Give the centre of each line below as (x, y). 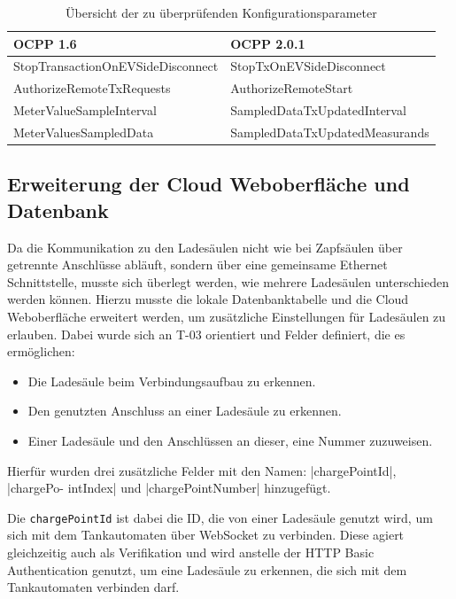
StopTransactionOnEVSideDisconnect (116, 66)
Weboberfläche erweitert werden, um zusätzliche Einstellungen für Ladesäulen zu (227, 317)
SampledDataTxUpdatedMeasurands (330, 132)
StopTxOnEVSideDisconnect (308, 66)
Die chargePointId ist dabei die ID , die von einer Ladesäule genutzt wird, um (220, 517)
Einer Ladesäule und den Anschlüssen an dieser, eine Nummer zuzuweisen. (230, 440)
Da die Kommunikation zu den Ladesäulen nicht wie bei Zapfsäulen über (205, 247)
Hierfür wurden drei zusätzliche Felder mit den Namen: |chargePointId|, (202, 470)
